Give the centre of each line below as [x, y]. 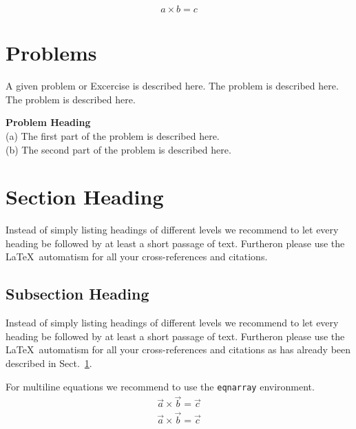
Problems [51, 53]
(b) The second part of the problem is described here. [118, 149]
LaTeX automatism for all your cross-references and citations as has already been [178, 349]
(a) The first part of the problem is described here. [113, 135]
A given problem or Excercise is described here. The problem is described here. [172, 86]
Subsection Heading [77, 294]
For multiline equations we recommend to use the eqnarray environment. [160, 386]
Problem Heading [48, 122]
